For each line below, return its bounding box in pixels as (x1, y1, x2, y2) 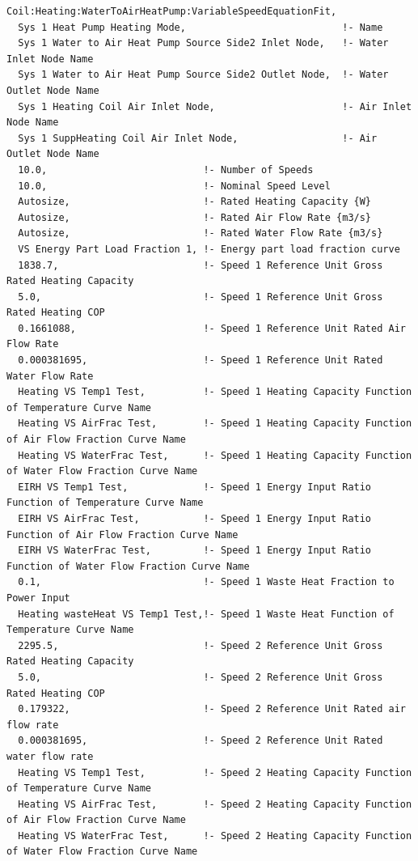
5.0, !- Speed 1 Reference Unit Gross (18, 291, 383, 303)
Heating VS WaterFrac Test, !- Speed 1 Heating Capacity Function (18, 449, 412, 461)
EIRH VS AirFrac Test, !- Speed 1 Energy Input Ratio (18, 513, 372, 524)
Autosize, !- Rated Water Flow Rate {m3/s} (18, 227, 383, 240)
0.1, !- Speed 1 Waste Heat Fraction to (18, 576, 395, 588)
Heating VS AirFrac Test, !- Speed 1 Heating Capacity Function (18, 418, 412, 430)
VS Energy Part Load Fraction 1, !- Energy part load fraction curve (18, 243, 400, 255)
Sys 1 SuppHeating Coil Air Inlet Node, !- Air (18, 132, 378, 144)
